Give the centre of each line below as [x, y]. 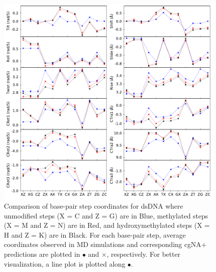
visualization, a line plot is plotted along [65, 263]
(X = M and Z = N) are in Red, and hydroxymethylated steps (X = [107, 225]
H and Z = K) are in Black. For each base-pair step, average [95, 234]
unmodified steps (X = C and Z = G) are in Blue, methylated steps [106, 215]
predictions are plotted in [42, 254]
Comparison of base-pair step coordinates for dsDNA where [94, 206]
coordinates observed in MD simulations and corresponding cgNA [103, 244]
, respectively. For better [144, 254]
